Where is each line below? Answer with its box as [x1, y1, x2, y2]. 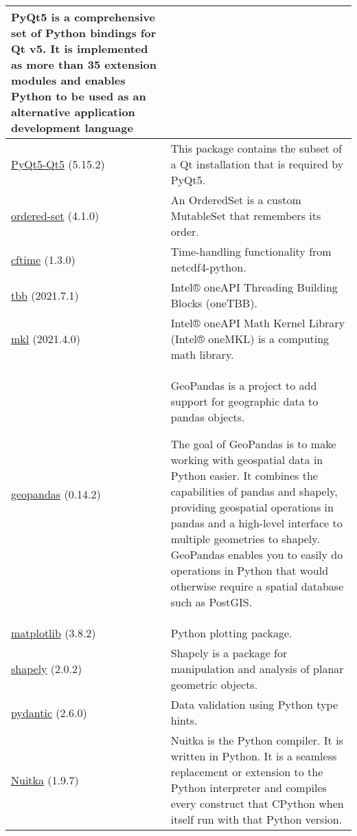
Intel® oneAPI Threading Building [170, 279, 338, 295]
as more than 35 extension [11, 56, 157, 72]
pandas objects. [170, 409, 245, 425]
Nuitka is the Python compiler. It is [170, 732, 343, 748]
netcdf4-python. [170, 259, 246, 275]
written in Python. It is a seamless [170, 748, 337, 764]
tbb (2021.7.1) [11, 287, 79, 303]
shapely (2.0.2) [11, 661, 82, 676]
